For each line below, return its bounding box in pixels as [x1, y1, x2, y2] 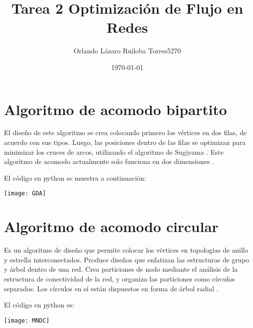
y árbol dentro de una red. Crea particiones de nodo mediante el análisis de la [4, 264, 238, 274]
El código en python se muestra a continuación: [4, 172, 146, 183]
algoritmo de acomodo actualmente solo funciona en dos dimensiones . [4, 156, 214, 166]
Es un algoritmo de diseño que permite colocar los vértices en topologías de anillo [4, 245, 249, 255]
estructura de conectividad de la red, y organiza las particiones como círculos [4, 273, 235, 283]
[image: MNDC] [4, 317, 50, 324]
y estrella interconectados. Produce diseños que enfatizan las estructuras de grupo [4, 254, 250, 264]
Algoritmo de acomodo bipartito [4, 99, 227, 119]
